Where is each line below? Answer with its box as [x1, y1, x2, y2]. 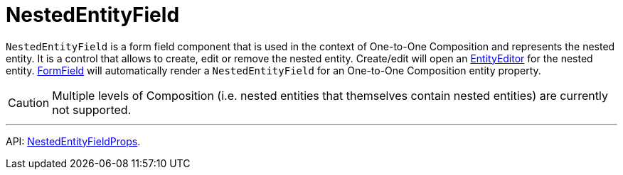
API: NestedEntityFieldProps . [6, 135, 141, 147]
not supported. [52, 102, 132, 117]
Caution [8, 95, 50, 110]
